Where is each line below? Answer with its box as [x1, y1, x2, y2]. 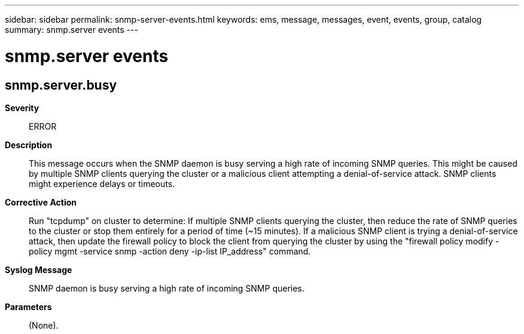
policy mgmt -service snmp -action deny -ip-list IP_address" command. [29, 246, 311, 256]
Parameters [5, 301, 52, 312]
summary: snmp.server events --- [5, 24, 138, 35]
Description [5, 139, 53, 150]
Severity [5, 102, 39, 113]
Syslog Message [5, 264, 72, 275]
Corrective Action [5, 197, 77, 207]
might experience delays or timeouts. [29, 178, 175, 189]
